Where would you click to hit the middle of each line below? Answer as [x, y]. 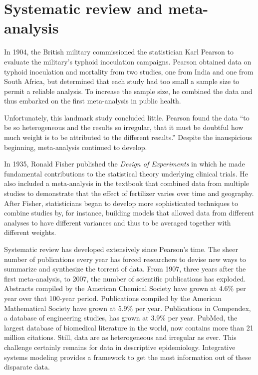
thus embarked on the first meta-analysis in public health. [93, 101]
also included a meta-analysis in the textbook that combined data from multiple [127, 183]
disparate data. [27, 367]
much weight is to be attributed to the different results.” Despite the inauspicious [128, 137]
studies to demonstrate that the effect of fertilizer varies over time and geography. [129, 193]
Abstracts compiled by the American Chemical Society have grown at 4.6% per [125, 288]
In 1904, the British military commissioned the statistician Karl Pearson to [119, 52]
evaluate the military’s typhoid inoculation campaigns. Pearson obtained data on [128, 61]
